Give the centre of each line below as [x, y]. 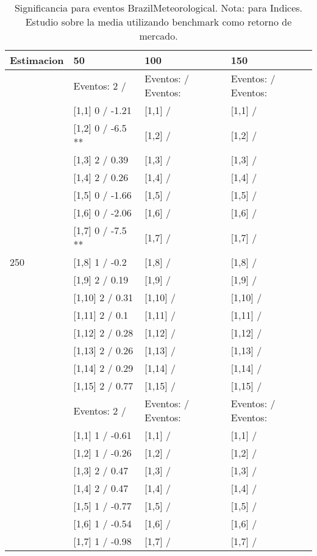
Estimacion [37, 60]
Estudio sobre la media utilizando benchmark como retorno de [158, 22]
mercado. [158, 36]
